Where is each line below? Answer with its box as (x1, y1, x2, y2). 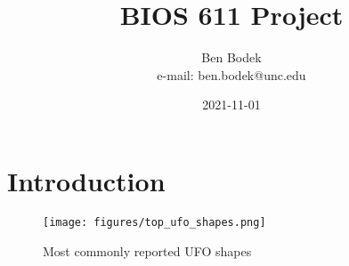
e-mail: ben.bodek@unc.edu (157, 65, 306, 84)
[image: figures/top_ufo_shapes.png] (43, 215, 266, 229)
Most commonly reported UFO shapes (43, 241, 252, 260)
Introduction (7, 162, 166, 198)
